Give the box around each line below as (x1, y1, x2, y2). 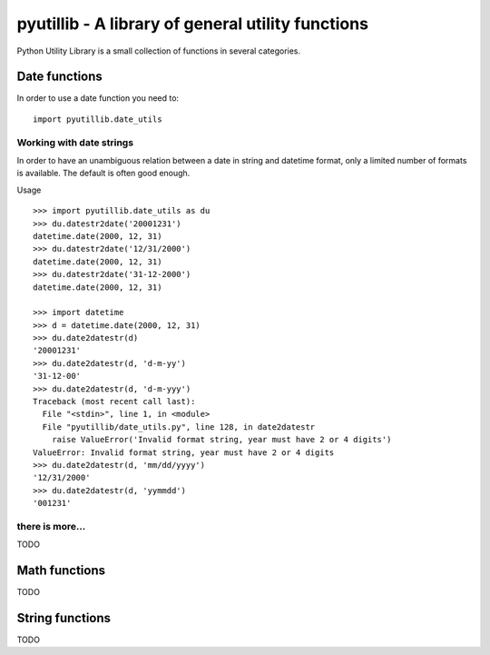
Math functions (16, 563, 106, 579)
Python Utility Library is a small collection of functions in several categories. (16, 45, 301, 56)
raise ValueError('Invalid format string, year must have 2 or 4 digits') (51, 434, 392, 445)
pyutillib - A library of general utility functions (16, 14, 369, 34)
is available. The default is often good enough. (16, 168, 191, 179)
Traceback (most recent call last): (33, 396, 196, 407)
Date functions (16, 69, 103, 84)
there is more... (16, 520, 86, 532)
